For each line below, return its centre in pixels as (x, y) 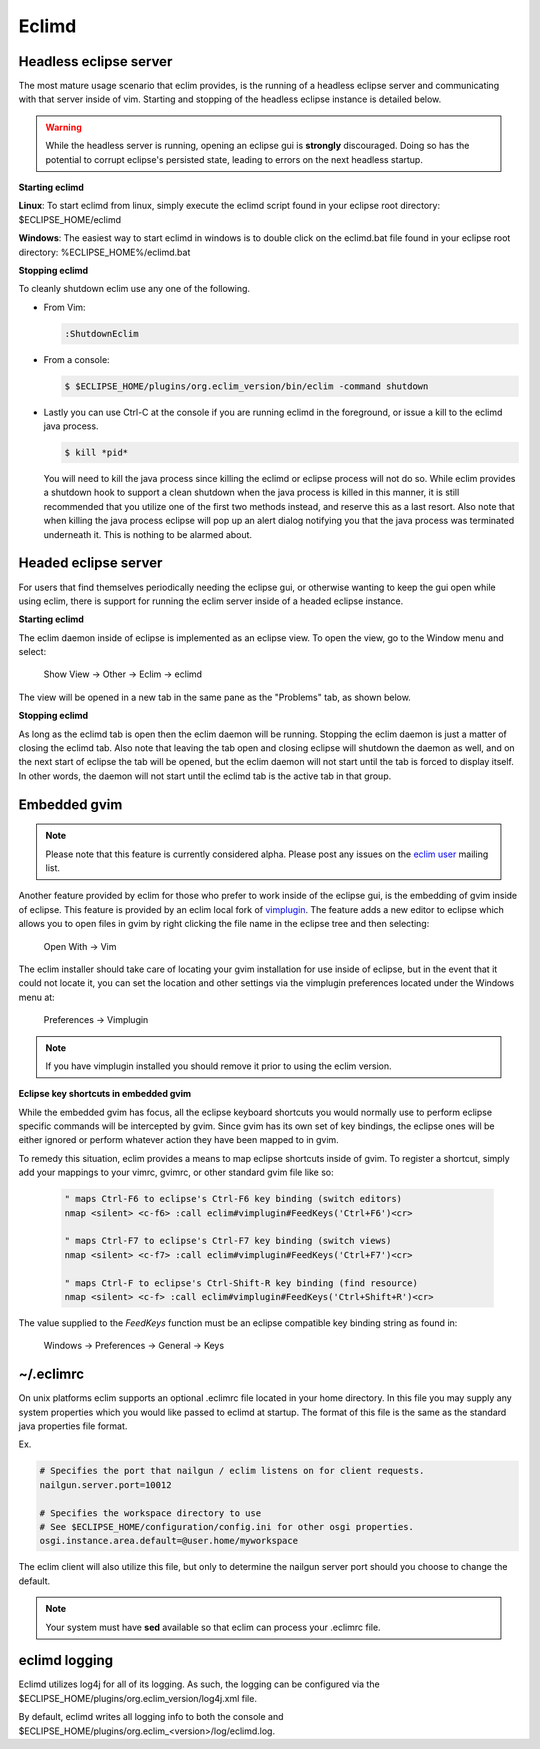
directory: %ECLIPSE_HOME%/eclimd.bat (104, 252)
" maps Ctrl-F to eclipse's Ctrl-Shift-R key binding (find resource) (241, 1283)
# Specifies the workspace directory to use (150, 1513)
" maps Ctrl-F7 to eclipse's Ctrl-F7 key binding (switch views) (228, 1241)
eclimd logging (66, 1660)
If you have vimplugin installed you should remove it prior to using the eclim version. (218, 1066)
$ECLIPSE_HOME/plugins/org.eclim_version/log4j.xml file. (137, 1698)
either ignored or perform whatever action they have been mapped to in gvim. (178, 1140)
